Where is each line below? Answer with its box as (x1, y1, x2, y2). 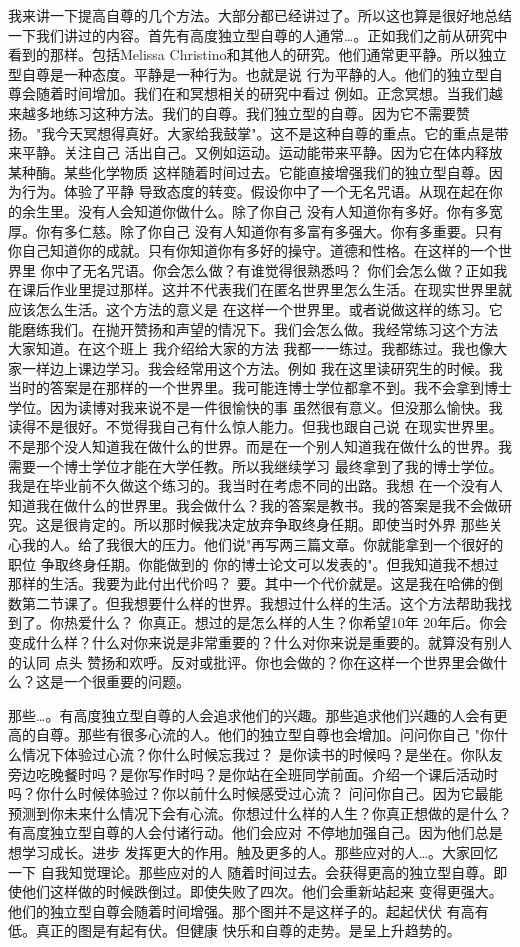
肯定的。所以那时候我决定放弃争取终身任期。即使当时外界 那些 (77, 514, 489, 535)
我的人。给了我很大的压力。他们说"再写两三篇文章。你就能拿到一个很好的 (21, 534, 504, 555)
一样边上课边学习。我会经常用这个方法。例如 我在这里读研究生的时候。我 (21, 357, 503, 378)
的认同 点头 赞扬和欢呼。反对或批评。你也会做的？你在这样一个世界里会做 (8, 651, 494, 672)
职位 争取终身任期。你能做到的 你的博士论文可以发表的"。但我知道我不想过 (8, 553, 499, 574)
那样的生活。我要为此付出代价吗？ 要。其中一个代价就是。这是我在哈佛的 (8, 573, 489, 594)
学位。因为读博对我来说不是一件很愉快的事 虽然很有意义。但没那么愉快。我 (8, 396, 503, 417)
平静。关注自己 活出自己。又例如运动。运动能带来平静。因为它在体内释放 (21, 142, 503, 163)
